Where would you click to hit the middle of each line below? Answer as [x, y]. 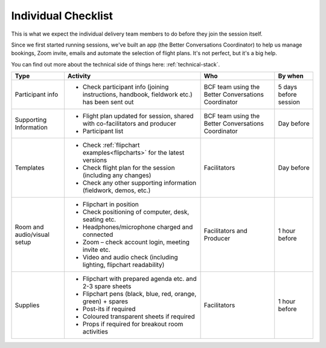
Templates [30, 168]
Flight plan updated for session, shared [138, 116]
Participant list [103, 131]
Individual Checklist [62, 16]
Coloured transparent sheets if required [139, 317]
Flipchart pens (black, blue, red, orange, [139, 294]
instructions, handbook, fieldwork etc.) [137, 95]
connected [98, 234]
